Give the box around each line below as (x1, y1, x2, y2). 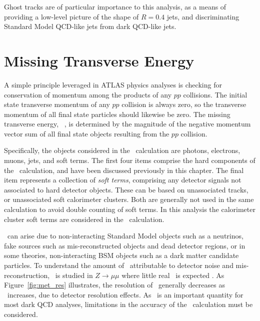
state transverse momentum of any (4, 99, 110, 109)
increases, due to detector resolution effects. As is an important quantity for (7, 289, 243, 299)
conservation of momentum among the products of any (4, 89, 172, 99)
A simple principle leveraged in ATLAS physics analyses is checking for (4, 79, 222, 89)
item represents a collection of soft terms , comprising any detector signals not (4, 174, 241, 185)
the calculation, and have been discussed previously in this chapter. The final (4, 164, 244, 175)
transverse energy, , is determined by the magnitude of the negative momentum (4, 118, 251, 129)
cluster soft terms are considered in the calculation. (4, 213, 164, 224)
